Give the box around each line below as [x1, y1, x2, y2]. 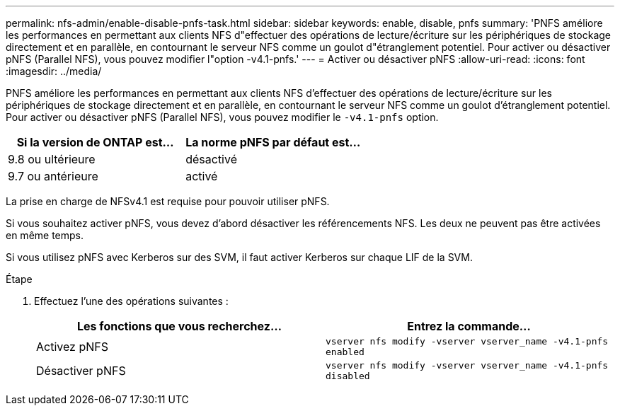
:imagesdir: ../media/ [6, 65, 102, 77]
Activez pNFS [36, 340, 108, 354]
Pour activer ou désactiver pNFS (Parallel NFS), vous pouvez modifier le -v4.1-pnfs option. [6, 111, 439, 123]
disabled [326, 371, 370, 381]
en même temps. [6, 229, 84, 241]
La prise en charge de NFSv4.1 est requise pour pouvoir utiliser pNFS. [6, 195, 330, 207]
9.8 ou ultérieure [8, 152, 96, 166]
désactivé [185, 152, 237, 166]
